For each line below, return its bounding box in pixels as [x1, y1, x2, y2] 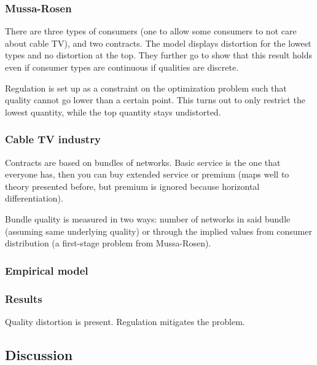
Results [5, 291, 42, 306]
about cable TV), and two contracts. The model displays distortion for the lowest [5, 36, 311, 49]
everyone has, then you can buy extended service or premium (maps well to [5, 168, 289, 181]
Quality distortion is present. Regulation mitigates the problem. [5, 315, 245, 328]
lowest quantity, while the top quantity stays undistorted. [5, 105, 221, 118]
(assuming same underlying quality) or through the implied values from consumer [5, 224, 312, 237]
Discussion [5, 345, 73, 364]
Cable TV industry [5, 131, 101, 147]
